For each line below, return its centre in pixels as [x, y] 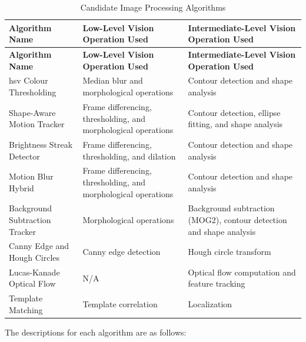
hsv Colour [29, 80]
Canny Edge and [39, 246]
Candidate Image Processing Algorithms [153, 7]
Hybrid [21, 187]
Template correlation [120, 304]
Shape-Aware [32, 112]
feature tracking [217, 283]
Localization [210, 304]
